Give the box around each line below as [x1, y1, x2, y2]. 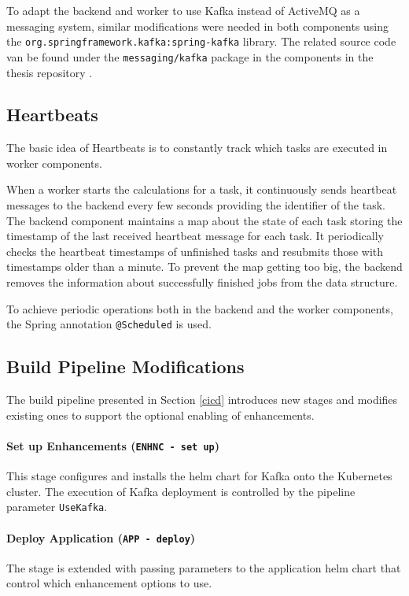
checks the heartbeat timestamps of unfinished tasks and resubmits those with [6, 242, 384, 259]
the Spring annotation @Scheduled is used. [6, 316, 212, 332]
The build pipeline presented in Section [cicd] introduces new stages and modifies [6, 391, 398, 408]
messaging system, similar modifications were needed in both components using [6, 17, 389, 34]
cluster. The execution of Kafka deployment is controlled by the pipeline [6, 483, 356, 499]
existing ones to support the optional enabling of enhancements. [6, 406, 315, 423]
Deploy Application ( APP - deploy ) [6, 529, 196, 546]
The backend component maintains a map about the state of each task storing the [6, 212, 403, 228]
